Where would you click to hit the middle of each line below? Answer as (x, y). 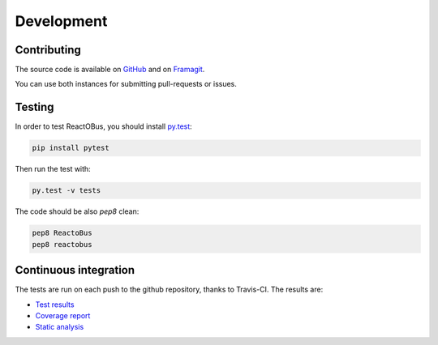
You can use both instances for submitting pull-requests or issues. (126, 84)
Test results (55, 305)
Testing (34, 107)
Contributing (48, 50)
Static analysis (60, 327)
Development (61, 21)
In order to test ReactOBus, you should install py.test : (103, 126)
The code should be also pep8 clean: (77, 211)
